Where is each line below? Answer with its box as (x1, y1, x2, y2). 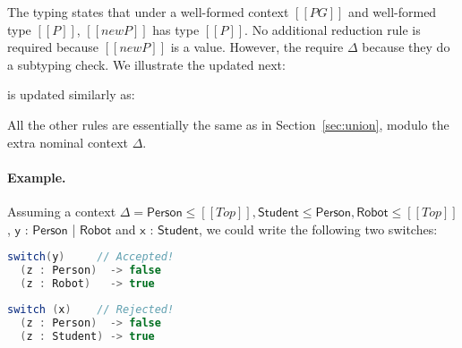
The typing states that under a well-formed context (7, 3, 289, 21)
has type (152, 20, 200, 38)
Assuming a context (7, 201, 116, 220)
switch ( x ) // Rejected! (7, 302, 175, 316)
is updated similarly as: (7, 85, 135, 104)
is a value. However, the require (170, 38, 344, 56)
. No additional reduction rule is (244, 20, 421, 38)
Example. (7, 167, 66, 186)
